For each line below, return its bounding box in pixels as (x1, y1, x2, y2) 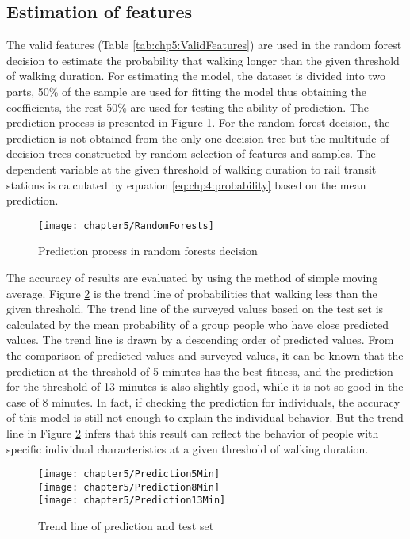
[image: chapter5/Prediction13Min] (38, 495, 226, 507)
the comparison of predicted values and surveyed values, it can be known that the (6, 346, 404, 363)
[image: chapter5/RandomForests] (38, 220, 214, 231)
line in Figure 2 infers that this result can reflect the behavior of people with (6, 424, 379, 441)
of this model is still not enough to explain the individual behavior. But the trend (6, 409, 404, 426)
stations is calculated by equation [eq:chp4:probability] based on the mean (6, 176, 366, 193)
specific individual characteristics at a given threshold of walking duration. (6, 440, 369, 457)
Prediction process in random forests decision (38, 243, 258, 259)
